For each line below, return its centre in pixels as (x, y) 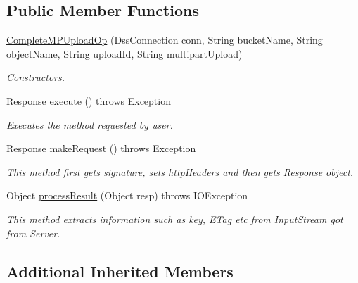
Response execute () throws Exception (89, 100)
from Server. (33, 233)
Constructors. (36, 77)
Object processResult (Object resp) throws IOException (127, 195)
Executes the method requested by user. (90, 124)
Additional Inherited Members (120, 271)
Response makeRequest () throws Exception (101, 148)
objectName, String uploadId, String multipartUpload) (124, 53)
